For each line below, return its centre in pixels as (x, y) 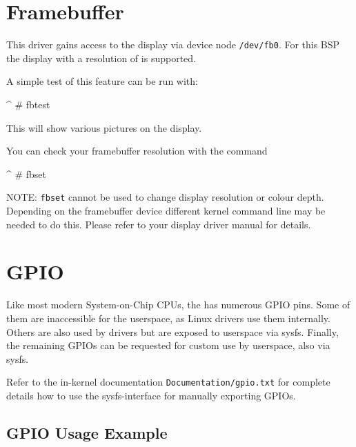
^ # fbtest (28, 104)
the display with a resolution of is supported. (101, 58)
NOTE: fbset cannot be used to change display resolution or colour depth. (165, 197)
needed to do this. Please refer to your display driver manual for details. (159, 224)
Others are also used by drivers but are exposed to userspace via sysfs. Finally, (172, 331)
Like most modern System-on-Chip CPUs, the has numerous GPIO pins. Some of (178, 305)
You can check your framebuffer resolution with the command (137, 151)
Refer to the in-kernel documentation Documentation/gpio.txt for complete (168, 382)
